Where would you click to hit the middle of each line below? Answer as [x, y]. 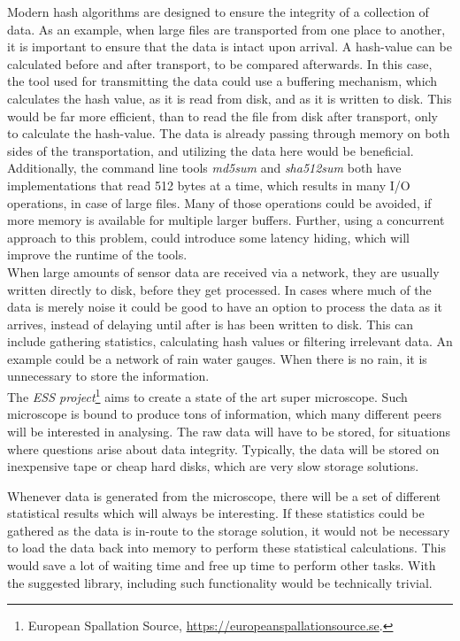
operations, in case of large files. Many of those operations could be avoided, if [219, 202]
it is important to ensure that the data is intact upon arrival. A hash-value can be [230, 46]
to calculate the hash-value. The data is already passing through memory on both [229, 133]
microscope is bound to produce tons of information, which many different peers [224, 414]
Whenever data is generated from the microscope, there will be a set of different [224, 495]
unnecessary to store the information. [108, 376]
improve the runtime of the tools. [97, 255]
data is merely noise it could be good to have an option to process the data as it [225, 307]
